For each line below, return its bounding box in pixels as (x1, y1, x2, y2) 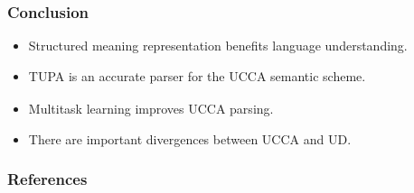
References (7, 168, 88, 190)
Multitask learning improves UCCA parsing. (28, 99, 274, 118)
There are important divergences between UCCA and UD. (28, 129, 352, 148)
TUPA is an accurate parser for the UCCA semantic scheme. (28, 67, 366, 86)
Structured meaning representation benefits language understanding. (28, 36, 408, 55)
